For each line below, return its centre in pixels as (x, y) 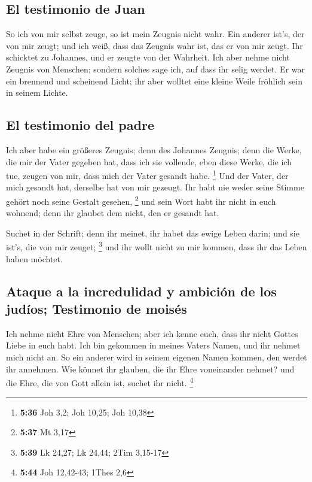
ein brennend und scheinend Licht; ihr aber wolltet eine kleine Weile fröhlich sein (154, 81)
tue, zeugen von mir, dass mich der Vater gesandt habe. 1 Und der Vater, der (147, 175)
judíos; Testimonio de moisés (97, 309)
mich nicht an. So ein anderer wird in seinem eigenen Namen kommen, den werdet (157, 357)
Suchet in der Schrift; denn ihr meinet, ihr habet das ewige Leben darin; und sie (153, 233)
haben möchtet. (34, 258)
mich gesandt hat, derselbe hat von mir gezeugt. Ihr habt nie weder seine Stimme (155, 187)
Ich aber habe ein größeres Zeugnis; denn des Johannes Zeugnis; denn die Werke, (154, 149)
